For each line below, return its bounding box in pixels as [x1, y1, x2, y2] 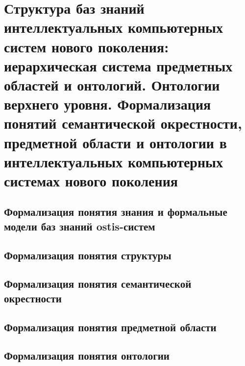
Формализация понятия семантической [4, 276, 192, 291]
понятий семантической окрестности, [4, 113, 242, 133]
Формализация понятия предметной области [4, 319, 217, 334]
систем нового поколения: [4, 36, 169, 56]
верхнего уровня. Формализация [4, 94, 211, 114]
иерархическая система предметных [4, 55, 233, 75]
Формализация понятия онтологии [4, 348, 170, 363]
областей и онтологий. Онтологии [4, 74, 220, 94]
